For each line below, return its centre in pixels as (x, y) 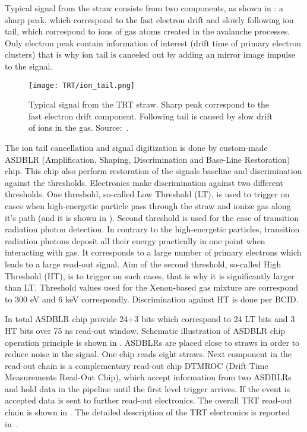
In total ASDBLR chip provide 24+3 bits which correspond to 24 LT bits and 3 (150, 319)
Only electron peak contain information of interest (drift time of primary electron (153, 42)
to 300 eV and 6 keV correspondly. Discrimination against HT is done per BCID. (152, 299)
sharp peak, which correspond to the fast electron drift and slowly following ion (149, 19)
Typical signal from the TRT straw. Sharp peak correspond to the (149, 104)
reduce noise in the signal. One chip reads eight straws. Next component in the (148, 354)
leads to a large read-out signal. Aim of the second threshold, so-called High (143, 264)
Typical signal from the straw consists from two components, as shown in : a (144, 8)
